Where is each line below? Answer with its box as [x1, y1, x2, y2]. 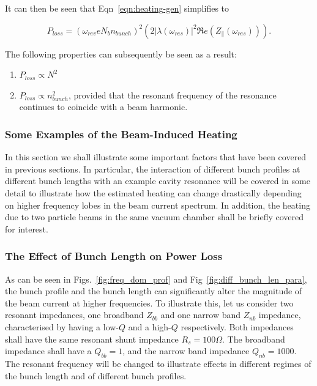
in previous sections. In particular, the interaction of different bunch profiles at [5, 162, 300, 175]
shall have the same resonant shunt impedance [5, 332, 179, 345]
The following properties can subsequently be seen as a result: [5, 47, 237, 60]
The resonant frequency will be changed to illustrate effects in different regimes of [5, 357, 311, 369]
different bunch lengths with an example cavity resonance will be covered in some [5, 174, 310, 187]
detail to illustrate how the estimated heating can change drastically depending [5, 186, 302, 199]
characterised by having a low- [5, 320, 119, 333]
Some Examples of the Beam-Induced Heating [5, 126, 237, 141]
